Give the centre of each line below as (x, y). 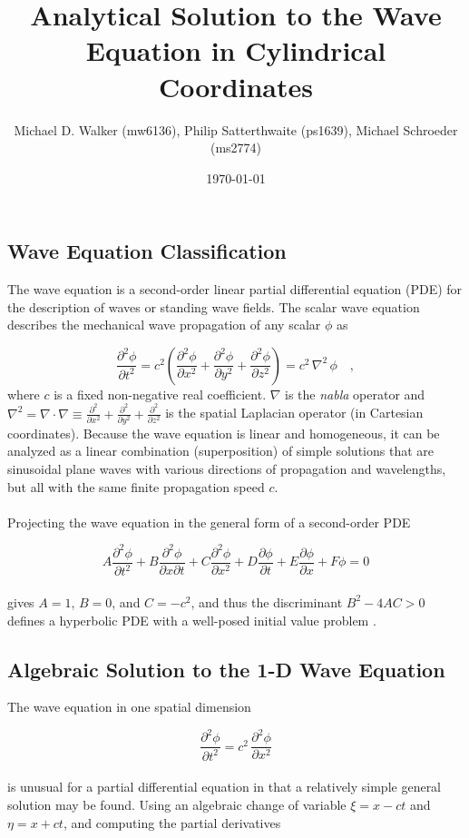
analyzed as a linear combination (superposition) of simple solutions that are (220, 451)
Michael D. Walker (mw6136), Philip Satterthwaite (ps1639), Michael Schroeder (236, 129)
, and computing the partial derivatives (172, 822)
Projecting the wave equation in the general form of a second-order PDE (209, 522)
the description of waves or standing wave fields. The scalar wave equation (214, 306)
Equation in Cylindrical (236, 50)
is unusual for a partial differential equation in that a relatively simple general (225, 787)
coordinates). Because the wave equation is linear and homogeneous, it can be (224, 433)
